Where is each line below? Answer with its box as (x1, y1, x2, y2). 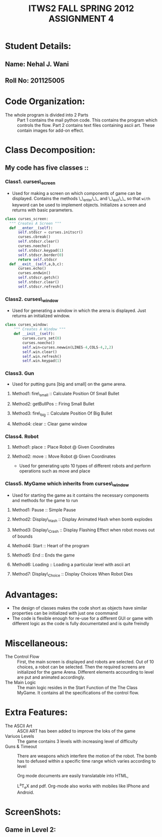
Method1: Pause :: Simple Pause (12, 507, 76, 513)
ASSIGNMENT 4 (48, 13, 115, 24)
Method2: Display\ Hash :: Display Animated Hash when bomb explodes (12, 516, 153, 523)
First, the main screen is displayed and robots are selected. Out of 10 (17, 659, 154, 665)
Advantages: (5, 589, 58, 600)
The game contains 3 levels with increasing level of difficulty (17, 738, 138, 744)
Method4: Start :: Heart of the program (12, 542, 89, 548)
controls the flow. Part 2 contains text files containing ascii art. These (17, 122, 155, 128)
